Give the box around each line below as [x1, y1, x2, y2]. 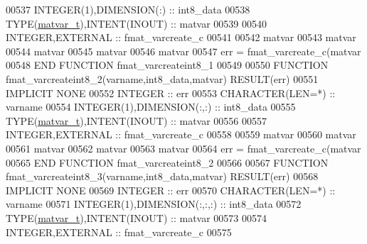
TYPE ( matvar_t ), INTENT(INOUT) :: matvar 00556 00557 [6, 113, 267, 128]
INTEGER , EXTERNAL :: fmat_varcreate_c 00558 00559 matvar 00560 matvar [6, 127, 356, 142]
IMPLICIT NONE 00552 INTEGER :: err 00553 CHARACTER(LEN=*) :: [6, 85, 336, 100]
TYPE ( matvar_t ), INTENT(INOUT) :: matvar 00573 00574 [6, 210, 267, 225]
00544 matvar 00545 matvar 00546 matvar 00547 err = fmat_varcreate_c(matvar [6, 43, 361, 58]
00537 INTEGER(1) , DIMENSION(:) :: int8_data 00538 [6, 2, 250, 16]
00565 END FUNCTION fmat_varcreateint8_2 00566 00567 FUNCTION [6, 155, 329, 170]
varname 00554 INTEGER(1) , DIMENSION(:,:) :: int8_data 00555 [6, 99, 296, 114]
